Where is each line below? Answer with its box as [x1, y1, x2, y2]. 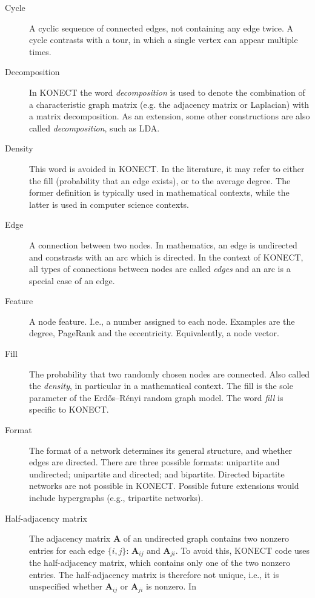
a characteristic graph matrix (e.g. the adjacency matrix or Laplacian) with [29, 98, 310, 110]
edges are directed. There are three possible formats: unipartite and [29, 456, 280, 468]
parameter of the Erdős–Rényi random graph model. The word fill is [29, 391, 283, 404]
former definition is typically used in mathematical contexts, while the [29, 186, 290, 199]
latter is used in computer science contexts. [29, 198, 190, 210]
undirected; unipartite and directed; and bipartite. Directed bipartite [29, 467, 285, 480]
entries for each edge [29, 543, 105, 556]
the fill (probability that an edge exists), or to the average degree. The [29, 174, 291, 187]
